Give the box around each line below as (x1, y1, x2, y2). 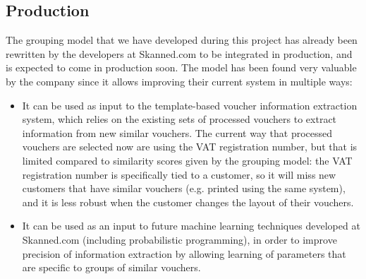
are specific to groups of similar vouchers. (22, 260, 201, 275)
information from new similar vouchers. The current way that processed (22, 125, 333, 140)
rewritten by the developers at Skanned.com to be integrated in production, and (6, 46, 353, 61)
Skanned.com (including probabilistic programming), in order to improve (22, 232, 337, 247)
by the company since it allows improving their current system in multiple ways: (6, 73, 353, 88)
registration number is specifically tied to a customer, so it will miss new (22, 167, 336, 182)
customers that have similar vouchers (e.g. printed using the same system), (22, 181, 346, 196)
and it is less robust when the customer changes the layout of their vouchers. (22, 194, 354, 209)
